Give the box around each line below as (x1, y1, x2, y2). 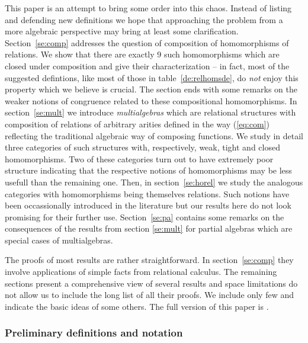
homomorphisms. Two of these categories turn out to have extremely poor (5, 152, 274, 165)
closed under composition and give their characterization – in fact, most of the (5, 59, 290, 72)
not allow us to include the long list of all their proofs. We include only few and (5, 288, 294, 301)
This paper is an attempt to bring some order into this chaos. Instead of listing (5, 2, 292, 14)
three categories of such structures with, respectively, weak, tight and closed (5, 141, 280, 153)
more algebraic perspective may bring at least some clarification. (5, 25, 239, 37)
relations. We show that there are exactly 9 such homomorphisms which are (5, 48, 280, 60)
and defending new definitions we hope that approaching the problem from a (5, 13, 283, 25)
